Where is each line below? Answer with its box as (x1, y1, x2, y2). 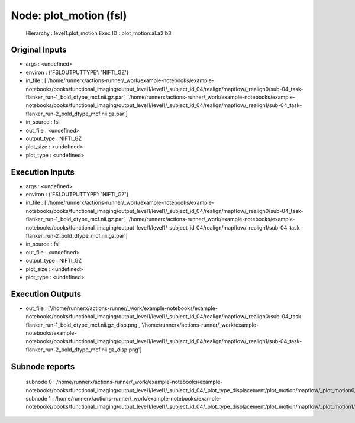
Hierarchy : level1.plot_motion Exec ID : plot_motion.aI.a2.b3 (25, 30, 172, 37)
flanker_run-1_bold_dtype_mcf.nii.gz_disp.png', (25, 321, 140, 328)
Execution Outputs (11, 289, 82, 299)
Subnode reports (11, 361, 75, 372)
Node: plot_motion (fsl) (11, 9, 127, 22)
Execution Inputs (11, 167, 75, 177)
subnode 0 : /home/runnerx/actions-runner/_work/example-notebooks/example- (25, 379, 223, 386)
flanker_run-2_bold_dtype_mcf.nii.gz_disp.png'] (25, 346, 142, 353)
